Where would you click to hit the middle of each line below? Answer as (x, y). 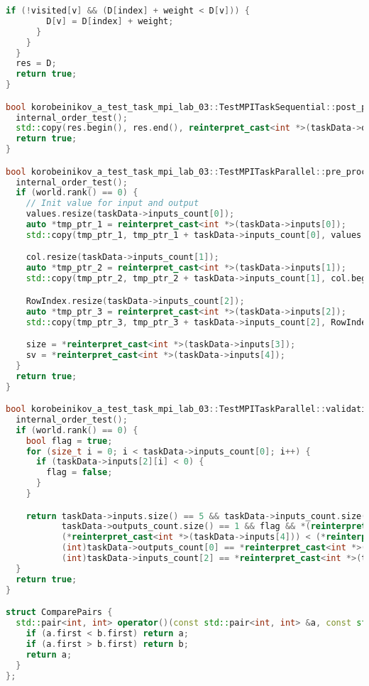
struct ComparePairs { (59, 612)
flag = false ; (79, 473)
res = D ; (36, 64)
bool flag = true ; (69, 441)
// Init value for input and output (112, 203)
